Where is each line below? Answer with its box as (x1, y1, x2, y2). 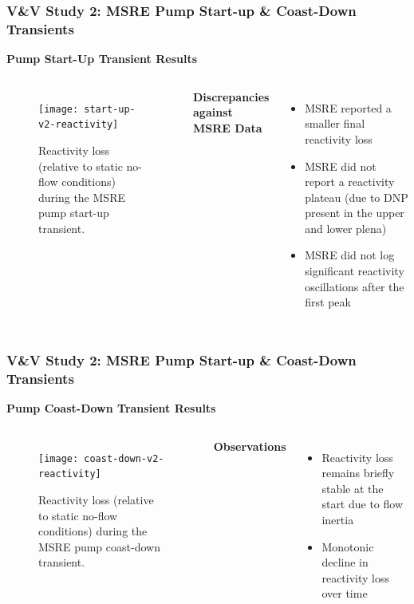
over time (321, 585, 368, 602)
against (193, 104, 233, 120)
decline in (321, 554, 369, 570)
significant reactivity (305, 263, 404, 279)
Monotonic (321, 538, 374, 555)
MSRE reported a (305, 99, 392, 116)
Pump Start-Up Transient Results (6, 50, 198, 67)
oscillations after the (305, 278, 404, 294)
